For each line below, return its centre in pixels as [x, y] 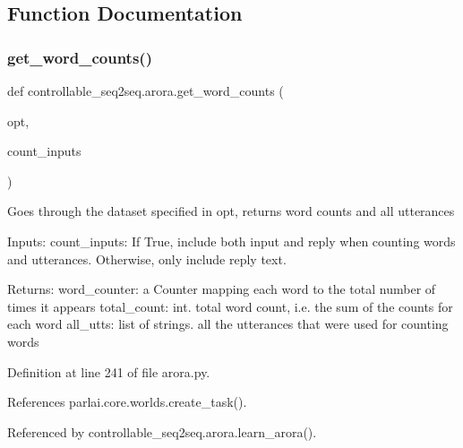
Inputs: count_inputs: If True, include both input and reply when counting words [231, 241]
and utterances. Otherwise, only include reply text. [147, 258]
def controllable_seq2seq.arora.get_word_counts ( [146, 90]
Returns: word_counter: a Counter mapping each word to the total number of [222, 289]
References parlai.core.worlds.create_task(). [127, 402]
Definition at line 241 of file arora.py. [109, 371]
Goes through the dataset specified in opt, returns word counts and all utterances [231, 211]
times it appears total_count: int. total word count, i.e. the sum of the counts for [230, 306]
